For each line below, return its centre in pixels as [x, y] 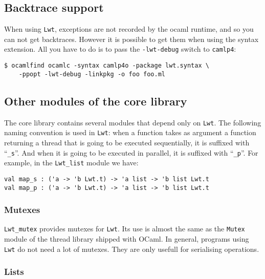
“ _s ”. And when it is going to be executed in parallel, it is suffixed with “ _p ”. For [131, 152]
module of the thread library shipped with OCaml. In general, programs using [127, 239]
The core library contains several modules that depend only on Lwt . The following [133, 122]
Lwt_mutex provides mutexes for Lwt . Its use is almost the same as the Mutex [125, 229]
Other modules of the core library [96, 101]
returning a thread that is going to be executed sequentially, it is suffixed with [127, 142]
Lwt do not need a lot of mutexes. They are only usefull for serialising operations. [132, 249]
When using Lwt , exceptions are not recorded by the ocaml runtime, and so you [129, 29]
